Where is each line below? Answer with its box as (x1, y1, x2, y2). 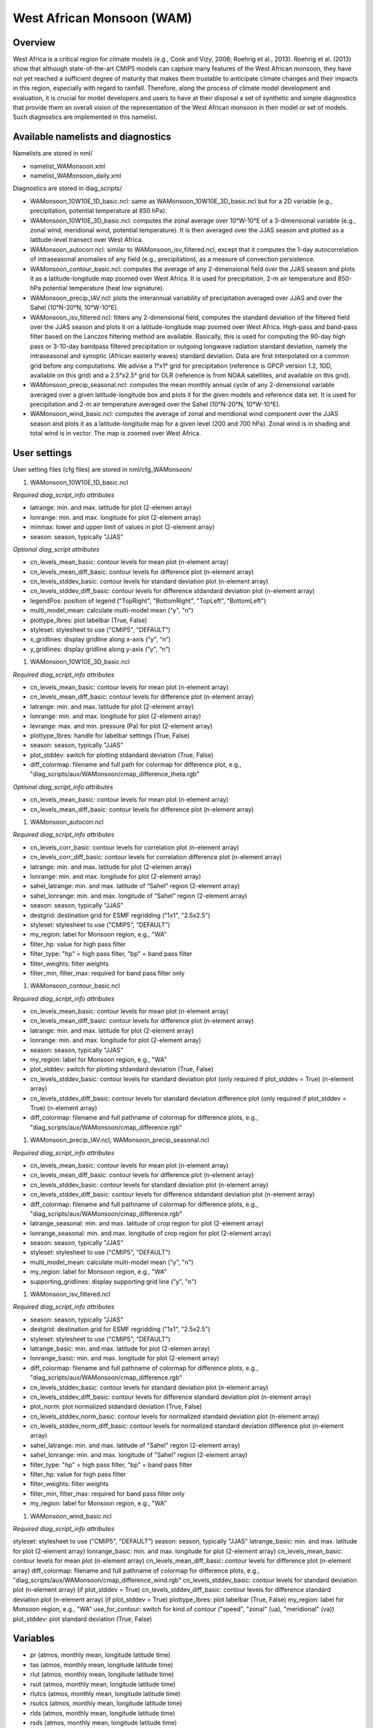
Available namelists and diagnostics (12, 131, 172, 143)
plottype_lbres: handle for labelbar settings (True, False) (30, 731, 190, 740)
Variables (12, 1633, 55, 1644)
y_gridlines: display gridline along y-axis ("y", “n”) (30, 645, 171, 653)
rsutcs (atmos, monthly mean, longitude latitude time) (30, 1699, 182, 1707)
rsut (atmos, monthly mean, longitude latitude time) (30, 1680, 176, 1688)
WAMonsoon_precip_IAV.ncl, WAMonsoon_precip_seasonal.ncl (30, 1136, 210, 1144)
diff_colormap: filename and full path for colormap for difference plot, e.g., (30, 760, 242, 769)
